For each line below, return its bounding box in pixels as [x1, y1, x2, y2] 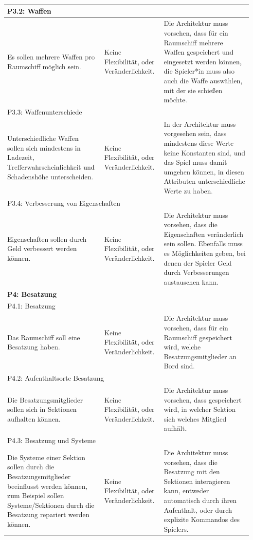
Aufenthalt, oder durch [163, 504, 232, 515]
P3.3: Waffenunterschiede [7, 106, 82, 116]
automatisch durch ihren [163, 495, 237, 505]
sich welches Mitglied [163, 413, 227, 424]
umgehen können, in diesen [163, 166, 244, 176]
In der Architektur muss [163, 118, 236, 129]
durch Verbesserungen [163, 267, 229, 277]
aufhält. [163, 423, 187, 433]
